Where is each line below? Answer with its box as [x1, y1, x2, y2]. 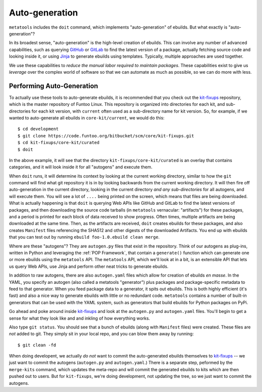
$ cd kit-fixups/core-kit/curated [17, 140, 99, 146]
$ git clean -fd [17, 342, 56, 348]
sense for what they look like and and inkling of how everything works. [9, 315, 150, 321]
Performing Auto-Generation [9, 82, 98, 90]
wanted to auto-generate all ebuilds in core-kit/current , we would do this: [9, 114, 165, 121]
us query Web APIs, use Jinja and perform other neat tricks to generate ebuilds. [9, 263, 169, 269]
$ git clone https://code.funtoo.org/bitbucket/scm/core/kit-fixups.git [17, 133, 194, 138]
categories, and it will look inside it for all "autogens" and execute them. [9, 164, 153, 170]
